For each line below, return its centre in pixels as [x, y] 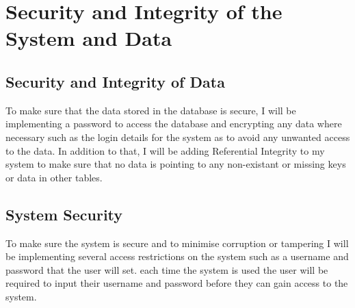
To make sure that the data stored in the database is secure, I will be [151, 110]
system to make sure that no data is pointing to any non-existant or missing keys [176, 164]
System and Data [89, 38]
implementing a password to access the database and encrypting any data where [174, 124]
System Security [64, 214]
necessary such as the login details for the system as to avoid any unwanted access [178, 137]
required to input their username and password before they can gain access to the [177, 283]
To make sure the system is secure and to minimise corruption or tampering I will [177, 243]
